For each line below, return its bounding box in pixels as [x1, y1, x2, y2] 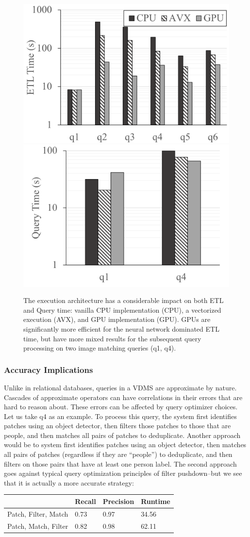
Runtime [141, 496, 170, 506]
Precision [102, 496, 134, 506]
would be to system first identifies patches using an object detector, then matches [4, 439, 247, 450]
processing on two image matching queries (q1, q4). [23, 343, 176, 353]
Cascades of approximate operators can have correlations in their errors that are [4, 392, 243, 402]
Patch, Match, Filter [7, 520, 68, 531]
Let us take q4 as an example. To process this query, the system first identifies [4, 411, 237, 421]
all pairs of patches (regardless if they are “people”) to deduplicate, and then [4, 449, 233, 459]
